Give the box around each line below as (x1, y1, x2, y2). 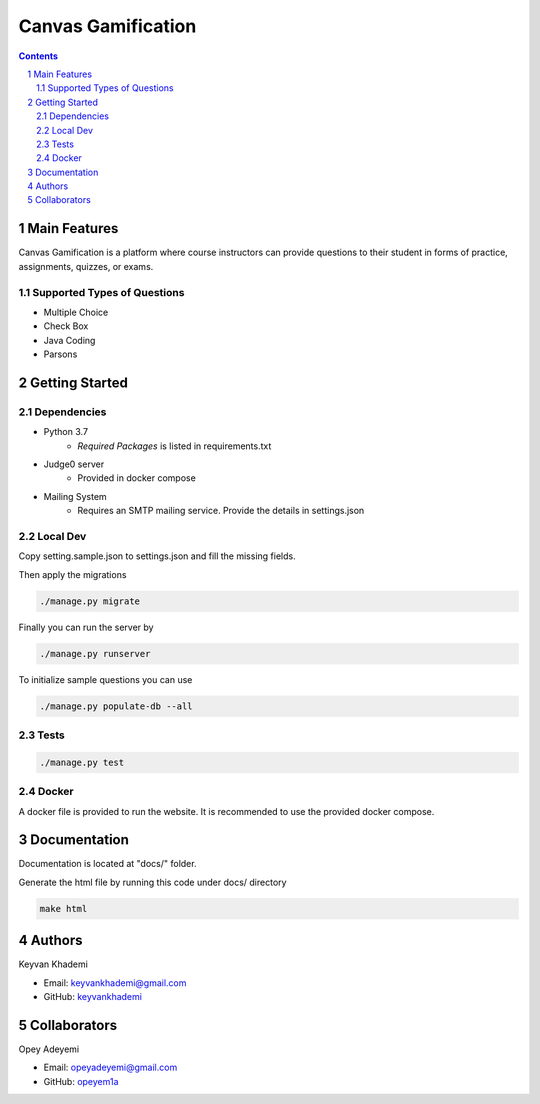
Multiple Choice (43, 306, 109, 318)
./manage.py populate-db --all (39, 700, 194, 712)
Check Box (43, 320, 89, 332)
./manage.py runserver (39, 648, 151, 659)
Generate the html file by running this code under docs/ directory (18, 876, 287, 888)
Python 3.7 (43, 426, 89, 438)
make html (39, 903, 88, 914)
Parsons (43, 348, 78, 360)
